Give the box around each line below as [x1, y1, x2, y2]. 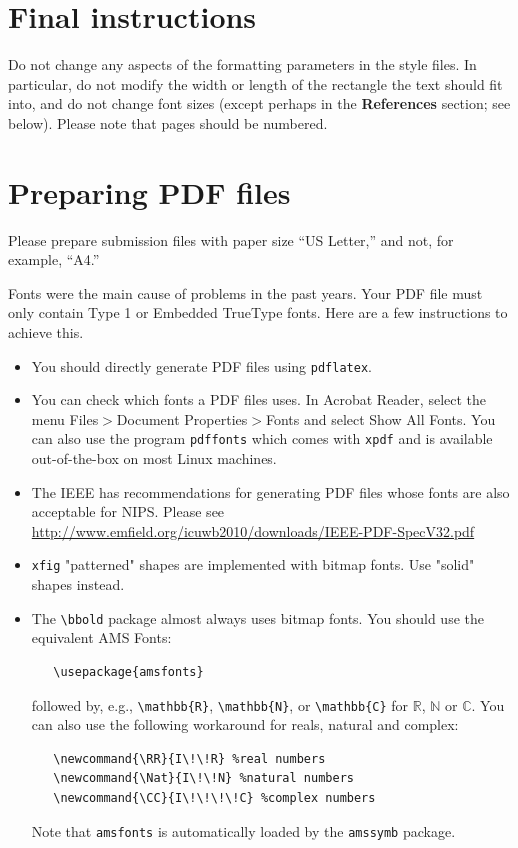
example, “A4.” [8, 249, 100, 270]
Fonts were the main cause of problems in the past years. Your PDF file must [8, 282, 483, 303]
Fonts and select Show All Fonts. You [265, 408, 496, 429]
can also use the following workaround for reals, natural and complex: [31, 714, 459, 735]
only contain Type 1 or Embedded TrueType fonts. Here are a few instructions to [8, 302, 508, 323]
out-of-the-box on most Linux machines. [31, 448, 277, 469]
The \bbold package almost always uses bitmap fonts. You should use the [31, 607, 484, 628]
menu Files [31, 408, 99, 429]
